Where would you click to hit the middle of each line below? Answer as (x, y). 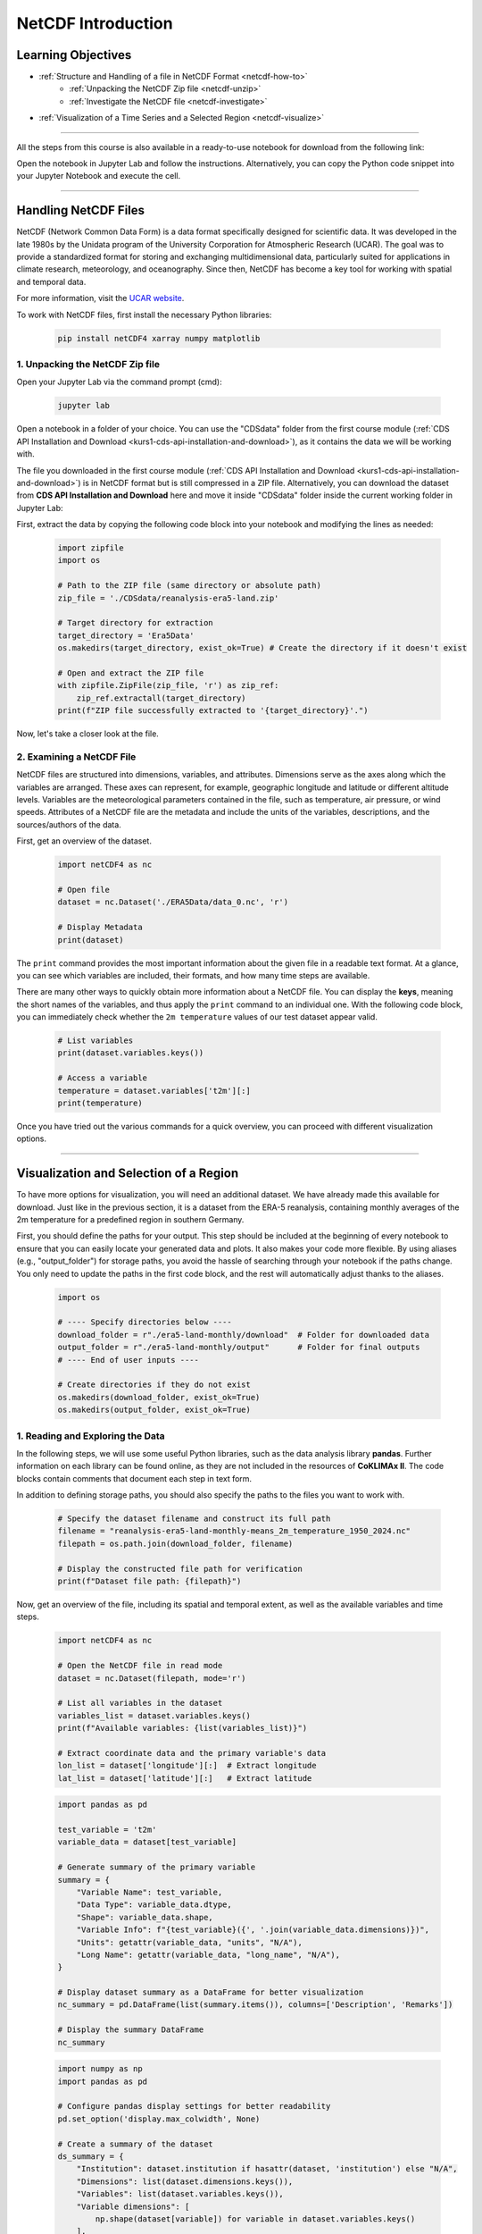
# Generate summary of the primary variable (157, 1867)
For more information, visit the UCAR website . (100, 298)
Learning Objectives (74, 55)
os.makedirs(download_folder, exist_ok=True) (159, 1397)
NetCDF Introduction (95, 23)
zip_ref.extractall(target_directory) (161, 698)
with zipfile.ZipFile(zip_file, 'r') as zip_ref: (168, 685)
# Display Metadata (100, 928)
